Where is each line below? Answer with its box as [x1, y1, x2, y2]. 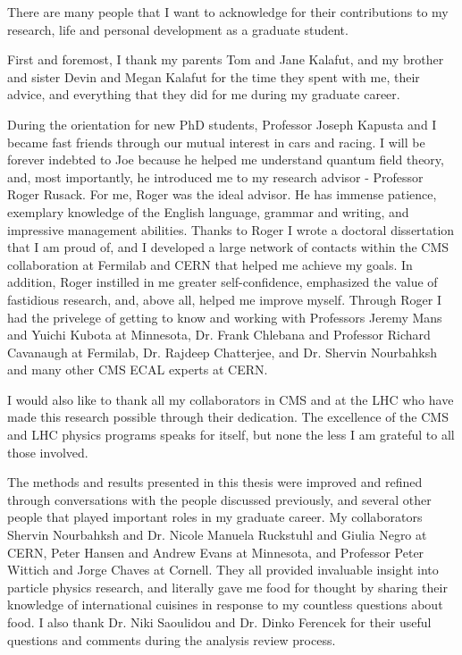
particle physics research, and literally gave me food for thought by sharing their [7, 577, 448, 596]
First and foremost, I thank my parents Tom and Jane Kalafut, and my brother [7, 50, 444, 69]
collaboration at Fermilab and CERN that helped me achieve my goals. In [7, 255, 413, 273]
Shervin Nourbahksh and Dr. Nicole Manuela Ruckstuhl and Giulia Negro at [7, 525, 427, 544]
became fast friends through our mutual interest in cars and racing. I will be [7, 132, 425, 151]
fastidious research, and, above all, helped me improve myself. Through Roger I [7, 290, 442, 308]
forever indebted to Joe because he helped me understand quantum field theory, [7, 150, 444, 169]
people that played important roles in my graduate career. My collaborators [7, 508, 423, 526]
